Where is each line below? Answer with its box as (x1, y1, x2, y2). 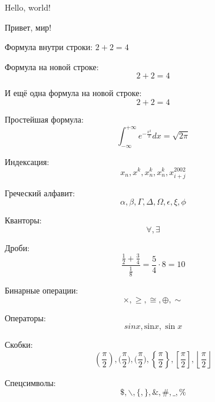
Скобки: (5, 338, 33, 351)
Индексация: (5, 155, 49, 167)
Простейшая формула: (5, 113, 84, 125)
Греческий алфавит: (5, 186, 75, 199)
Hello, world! (5, 1, 51, 13)
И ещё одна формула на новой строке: (5, 87, 142, 99)
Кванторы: (5, 214, 42, 226)
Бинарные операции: (5, 284, 78, 296)
